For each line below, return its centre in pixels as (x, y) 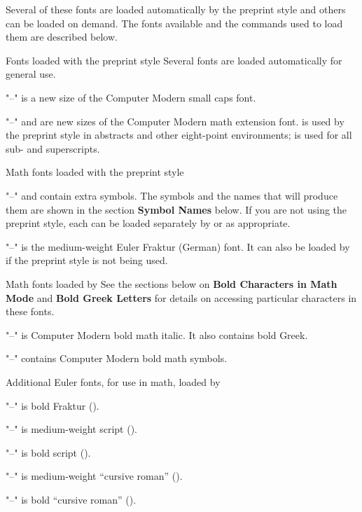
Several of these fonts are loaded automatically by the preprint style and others (176, 9)
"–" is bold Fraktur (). (53, 405)
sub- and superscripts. (53, 148)
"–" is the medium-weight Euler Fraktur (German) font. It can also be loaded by (178, 246)
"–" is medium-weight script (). (71, 429)
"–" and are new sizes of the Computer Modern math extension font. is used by (175, 121)
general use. (31, 74)
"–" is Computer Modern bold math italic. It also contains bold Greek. (157, 334)
